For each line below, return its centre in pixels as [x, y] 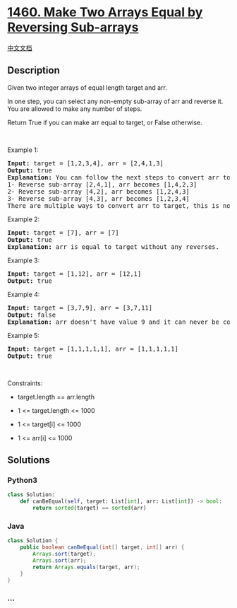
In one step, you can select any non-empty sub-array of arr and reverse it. [115, 101]
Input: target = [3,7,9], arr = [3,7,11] [80, 308]
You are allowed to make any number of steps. [75, 109]
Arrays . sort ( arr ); [60, 560]
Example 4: [24, 294]
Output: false [32, 315]
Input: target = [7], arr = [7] [63, 233]
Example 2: [24, 219]
